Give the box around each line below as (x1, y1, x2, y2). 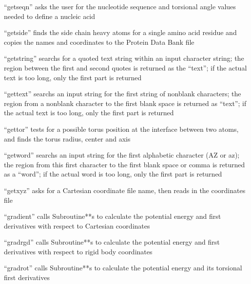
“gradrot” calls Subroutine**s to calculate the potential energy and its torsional (4, 263, 242, 273)
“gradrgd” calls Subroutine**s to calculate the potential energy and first (4, 237, 220, 247)
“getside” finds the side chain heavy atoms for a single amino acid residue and (4, 27, 237, 37)
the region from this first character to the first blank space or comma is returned (4, 159, 245, 169)
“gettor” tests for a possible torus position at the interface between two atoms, (4, 124, 239, 134)
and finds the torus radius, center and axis (4, 133, 131, 143)
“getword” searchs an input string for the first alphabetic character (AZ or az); (4, 150, 240, 160)
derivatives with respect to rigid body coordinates (4, 246, 153, 256)
